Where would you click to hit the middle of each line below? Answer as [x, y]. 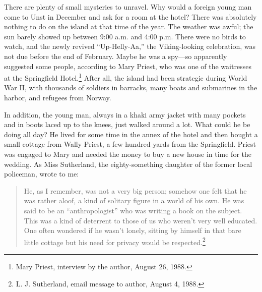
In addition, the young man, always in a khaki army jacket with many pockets [125, 114]
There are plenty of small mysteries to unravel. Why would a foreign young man [128, 7]
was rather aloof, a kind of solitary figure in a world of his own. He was [134, 200]
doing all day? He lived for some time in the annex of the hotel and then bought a [131, 134]
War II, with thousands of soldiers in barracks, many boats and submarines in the [131, 87]
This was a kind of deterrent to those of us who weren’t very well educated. [141, 220]
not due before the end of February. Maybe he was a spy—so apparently [116, 56]
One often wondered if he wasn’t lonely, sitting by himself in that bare [133, 230]
